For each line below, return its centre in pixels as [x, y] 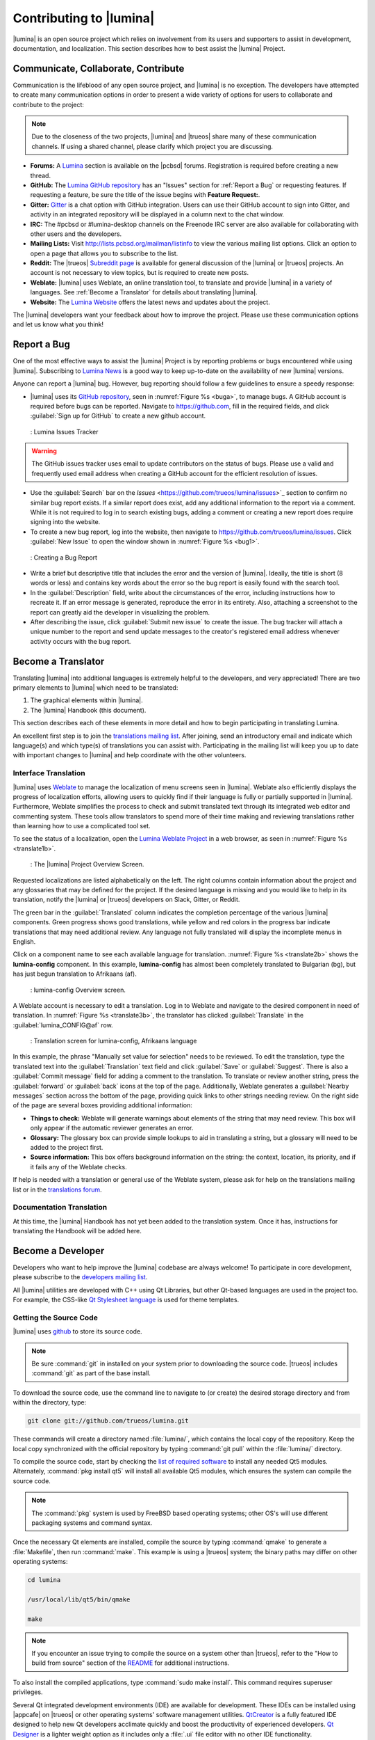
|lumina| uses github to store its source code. [77, 1331]
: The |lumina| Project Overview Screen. [87, 864]
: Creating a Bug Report [64, 557]
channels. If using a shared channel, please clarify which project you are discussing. [152, 146]
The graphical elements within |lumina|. [86, 700]
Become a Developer [59, 1250]
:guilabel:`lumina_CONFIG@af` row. [63, 1025]
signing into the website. [65, 522]
